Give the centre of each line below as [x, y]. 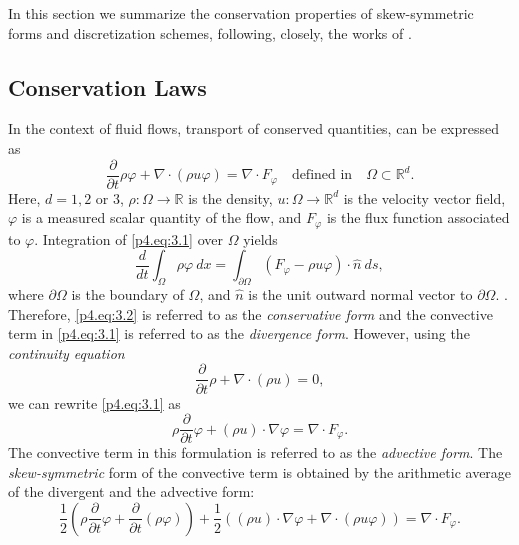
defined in [322, 175]
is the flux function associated [418, 217]
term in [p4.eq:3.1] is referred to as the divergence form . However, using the [239, 333]
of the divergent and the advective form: [131, 491]
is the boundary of [127, 294]
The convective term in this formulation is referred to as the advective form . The [255, 452]
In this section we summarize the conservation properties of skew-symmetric [241, 13]
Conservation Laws [107, 86]
